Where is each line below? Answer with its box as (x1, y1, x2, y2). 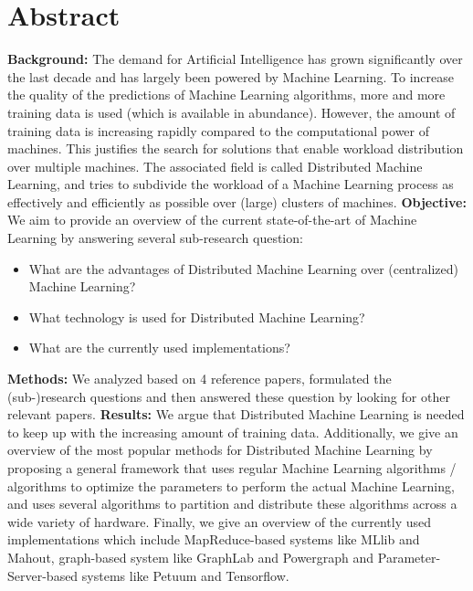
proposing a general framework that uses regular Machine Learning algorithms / (7, 459, 457, 477)
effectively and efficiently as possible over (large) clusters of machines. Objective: (7, 192, 467, 211)
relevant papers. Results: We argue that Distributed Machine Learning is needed (7, 405, 465, 424)
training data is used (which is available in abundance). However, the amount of (7, 102, 456, 121)
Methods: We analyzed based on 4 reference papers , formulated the (7, 369, 392, 388)
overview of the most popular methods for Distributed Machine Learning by (7, 440, 433, 459)
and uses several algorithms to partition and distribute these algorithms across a (7, 494, 457, 513)
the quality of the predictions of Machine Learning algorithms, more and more (7, 85, 446, 104)
